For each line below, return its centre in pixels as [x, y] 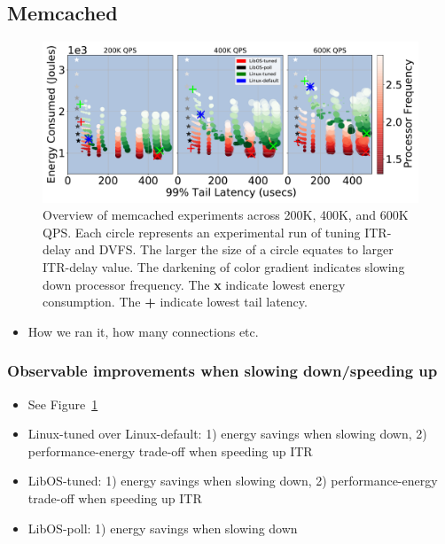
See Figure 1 [63, 404]
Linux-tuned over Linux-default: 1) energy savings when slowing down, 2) [227, 434]
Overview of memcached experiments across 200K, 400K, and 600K [226, 215]
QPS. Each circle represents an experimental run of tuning [202, 232]
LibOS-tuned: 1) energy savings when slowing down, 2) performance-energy [233, 481]
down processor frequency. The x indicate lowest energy [194, 284]
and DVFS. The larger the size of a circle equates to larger [234, 249]
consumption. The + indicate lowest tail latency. [175, 302]
